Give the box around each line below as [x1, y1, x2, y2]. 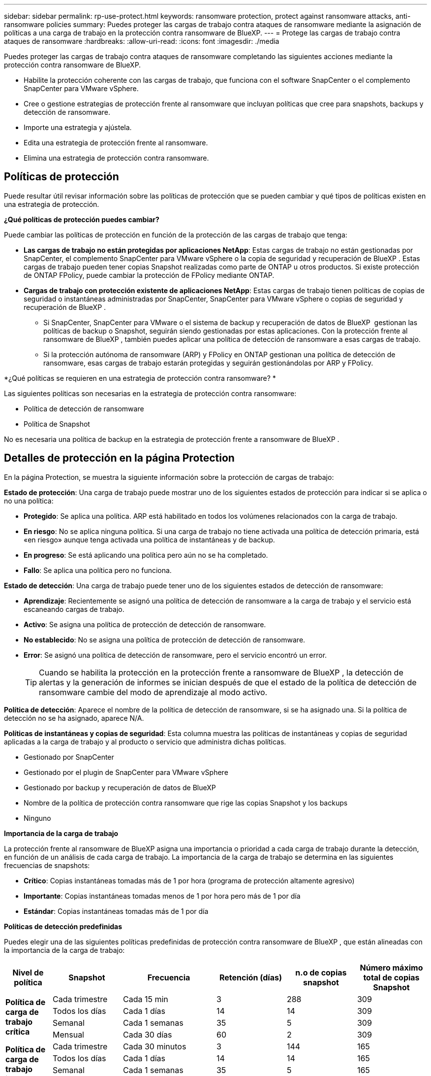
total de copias [363, 972, 420, 982]
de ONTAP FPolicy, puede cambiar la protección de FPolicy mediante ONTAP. [24, 270, 275, 279]
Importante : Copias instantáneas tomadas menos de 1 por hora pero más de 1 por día [24, 891, 301, 900]
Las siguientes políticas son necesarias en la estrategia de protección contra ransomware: [4, 389, 297, 398]
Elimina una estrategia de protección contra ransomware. [24, 154, 209, 162]
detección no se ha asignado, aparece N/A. [4, 713, 144, 722]
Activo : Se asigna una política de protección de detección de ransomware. [24, 620, 266, 629]
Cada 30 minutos [123, 1041, 186, 1051]
